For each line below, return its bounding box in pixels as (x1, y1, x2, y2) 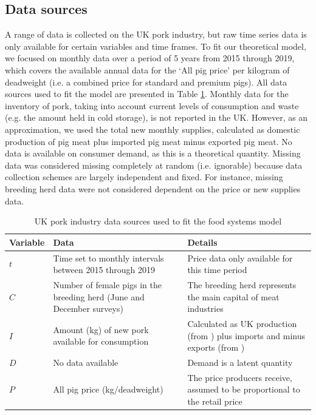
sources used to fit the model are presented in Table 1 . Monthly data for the (5, 87, 289, 100)
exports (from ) (187, 341, 245, 354)
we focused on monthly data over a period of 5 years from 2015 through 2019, (5, 52, 295, 64)
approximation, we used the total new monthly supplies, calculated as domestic (5, 123, 300, 135)
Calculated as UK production (187, 317, 297, 330)
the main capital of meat (187, 290, 280, 303)
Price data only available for (187, 251, 293, 264)
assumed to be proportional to (187, 383, 300, 396)
